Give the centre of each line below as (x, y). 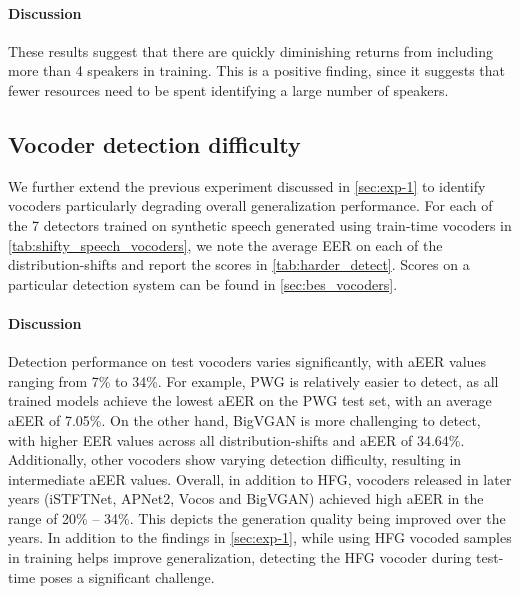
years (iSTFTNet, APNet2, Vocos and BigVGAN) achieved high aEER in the (246, 498)
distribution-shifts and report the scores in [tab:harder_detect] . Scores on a (239, 264)
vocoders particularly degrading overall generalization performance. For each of (250, 205)
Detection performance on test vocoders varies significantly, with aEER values (247, 361)
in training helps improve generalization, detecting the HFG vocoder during (240, 557)
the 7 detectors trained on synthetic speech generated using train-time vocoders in (260, 224)
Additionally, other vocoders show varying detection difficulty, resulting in (235, 459)
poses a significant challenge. (127, 576)
